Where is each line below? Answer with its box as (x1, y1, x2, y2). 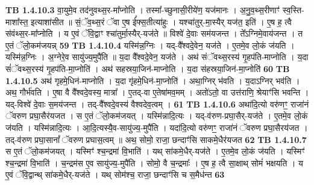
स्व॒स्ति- (282, 4, 304, 16)
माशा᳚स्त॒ (5, 15, 28, 28)
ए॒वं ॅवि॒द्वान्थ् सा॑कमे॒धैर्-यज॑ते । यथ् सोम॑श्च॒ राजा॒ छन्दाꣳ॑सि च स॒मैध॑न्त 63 (5, 168, 225, 181)
